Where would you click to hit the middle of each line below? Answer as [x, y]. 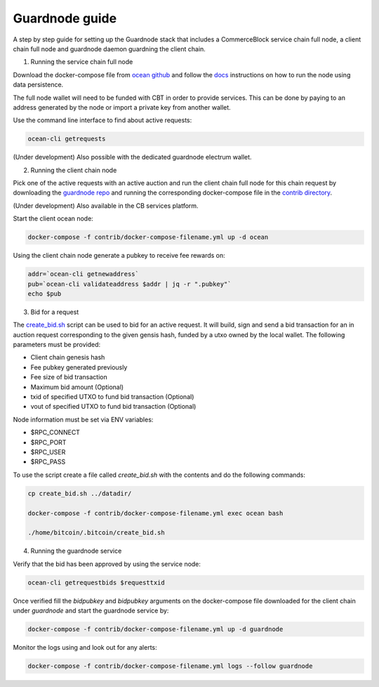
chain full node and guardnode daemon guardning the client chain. [109, 48]
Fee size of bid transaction [69, 377]
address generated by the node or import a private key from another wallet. [122, 107]
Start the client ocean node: [53, 218]
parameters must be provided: [57, 345]
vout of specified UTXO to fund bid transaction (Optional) [113, 407]
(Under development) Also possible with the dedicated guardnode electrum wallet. [132, 157]
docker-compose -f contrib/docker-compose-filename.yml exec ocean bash [155, 513]
